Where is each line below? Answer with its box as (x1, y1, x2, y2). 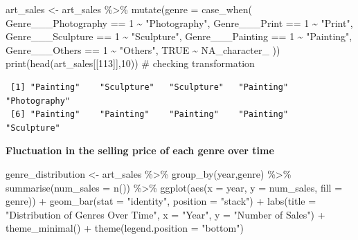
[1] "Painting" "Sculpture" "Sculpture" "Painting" (10, 82, 289, 92)
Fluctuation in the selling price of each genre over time (6, 143, 274, 158)
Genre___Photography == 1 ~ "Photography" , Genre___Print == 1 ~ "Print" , (6, 15, 353, 30)
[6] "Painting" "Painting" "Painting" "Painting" (10, 109, 289, 120)
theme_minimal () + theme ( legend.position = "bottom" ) (6, 221, 244, 235)
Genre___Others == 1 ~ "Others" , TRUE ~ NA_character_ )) (6, 42, 280, 57)
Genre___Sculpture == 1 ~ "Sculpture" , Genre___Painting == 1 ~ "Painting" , (6, 29, 352, 44)
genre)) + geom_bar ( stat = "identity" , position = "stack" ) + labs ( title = (6, 194, 316, 208)
